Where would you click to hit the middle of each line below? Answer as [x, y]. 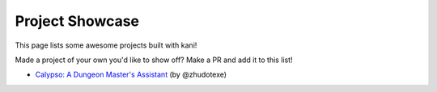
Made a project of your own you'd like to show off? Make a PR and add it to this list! [154, 60]
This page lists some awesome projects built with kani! [106, 45]
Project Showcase [77, 21]
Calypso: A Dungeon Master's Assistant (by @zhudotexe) [131, 75]
